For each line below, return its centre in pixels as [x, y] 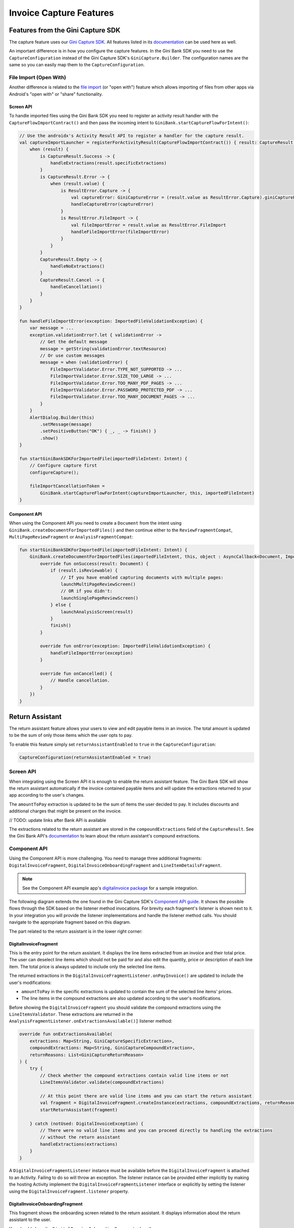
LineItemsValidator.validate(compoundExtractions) [102, 1082]
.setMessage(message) [66, 424]
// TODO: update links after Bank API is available [58, 820]
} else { [61, 605]
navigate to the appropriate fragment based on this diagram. [70, 922]
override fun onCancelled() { [76, 674]
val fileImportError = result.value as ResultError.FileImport [149, 225]
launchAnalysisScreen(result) [97, 612]
